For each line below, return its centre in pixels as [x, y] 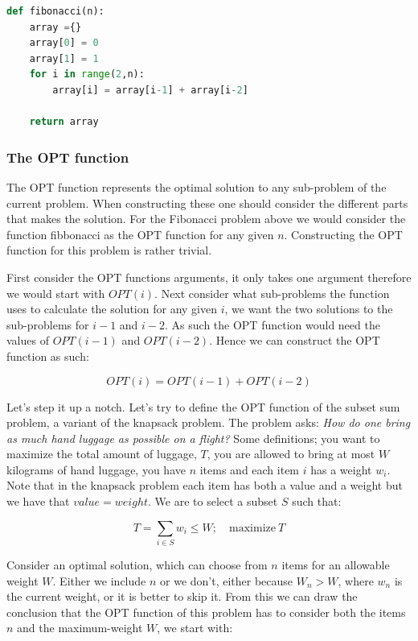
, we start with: [195, 628]
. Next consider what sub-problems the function [272, 293]
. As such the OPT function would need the [273, 324]
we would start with [56, 293]
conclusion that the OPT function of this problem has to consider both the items [206, 612]
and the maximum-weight [80, 628]
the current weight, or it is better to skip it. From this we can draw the [182, 596]
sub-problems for [48, 324]
